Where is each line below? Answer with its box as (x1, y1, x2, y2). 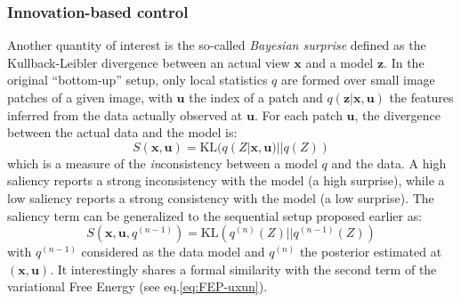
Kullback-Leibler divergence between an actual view (7, 53, 290, 71)
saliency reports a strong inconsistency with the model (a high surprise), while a (7, 171, 445, 190)
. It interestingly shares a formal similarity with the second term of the (50, 259, 437, 278)
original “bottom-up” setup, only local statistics (7, 70, 268, 89)
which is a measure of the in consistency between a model (7, 153, 318, 172)
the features (389, 88, 454, 106)
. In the (384, 53, 425, 71)
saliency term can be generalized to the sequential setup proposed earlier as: (7, 206, 423, 224)
